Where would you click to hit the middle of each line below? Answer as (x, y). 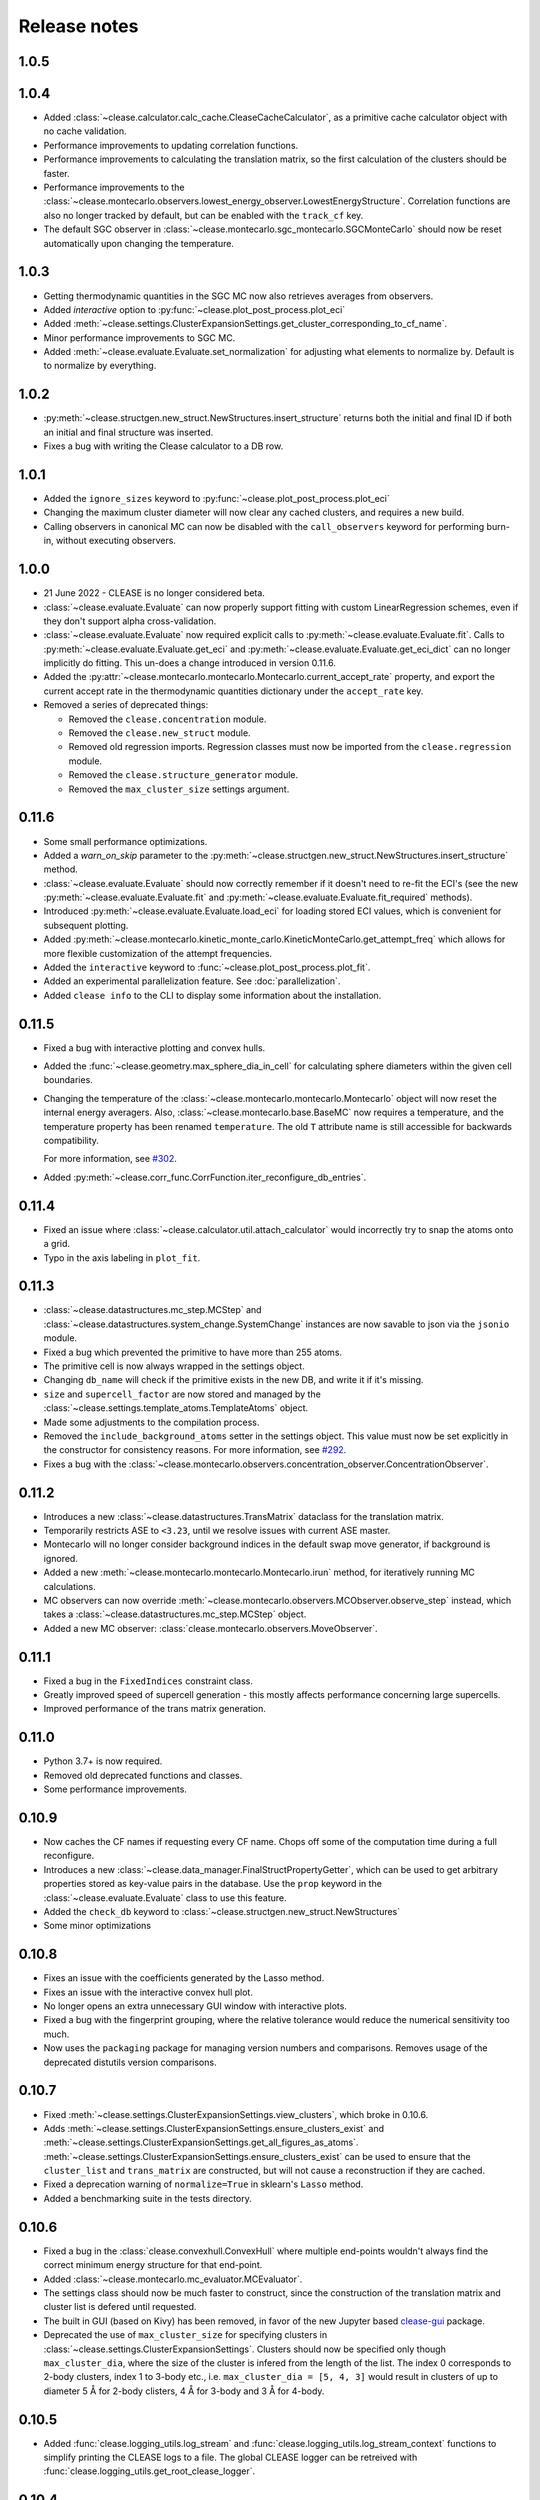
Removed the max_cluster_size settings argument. (179, 789)
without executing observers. (116, 541)
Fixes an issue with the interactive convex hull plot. (148, 1992)
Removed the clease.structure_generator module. (183, 775)
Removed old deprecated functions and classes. (143, 1775)
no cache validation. (85, 131)
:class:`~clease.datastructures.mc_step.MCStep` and (152, 1310)
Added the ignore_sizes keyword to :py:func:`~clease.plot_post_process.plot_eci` (216, 499)
